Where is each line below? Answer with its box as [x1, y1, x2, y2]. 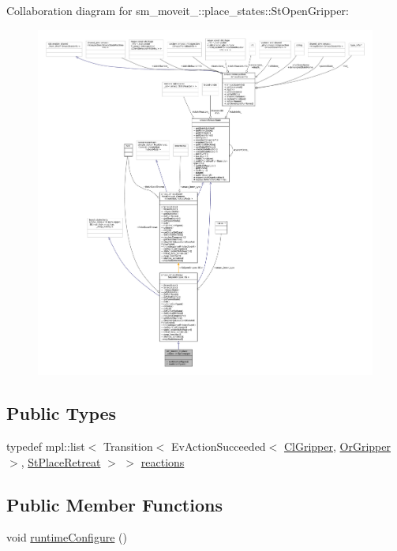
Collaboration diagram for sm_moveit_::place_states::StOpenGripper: [6, 2, 349, 18]
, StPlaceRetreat [21, 453, 101, 470]
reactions [140, 453, 185, 470]
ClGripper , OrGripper [283, 438, 391, 455]
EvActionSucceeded [171, 438, 266, 455]
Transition [103, 438, 153, 455]
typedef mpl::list [6, 438, 85, 455]
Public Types [6, 401, 117, 425]
